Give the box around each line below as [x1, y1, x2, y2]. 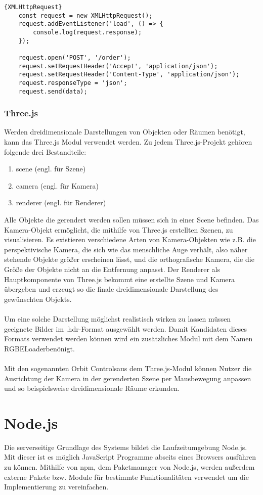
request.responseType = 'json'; [18, 79, 127, 86]
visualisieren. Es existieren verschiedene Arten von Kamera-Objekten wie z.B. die [4, 234, 256, 245]
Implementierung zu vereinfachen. [4, 481, 109, 492]
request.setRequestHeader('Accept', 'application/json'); [18, 62, 218, 70]
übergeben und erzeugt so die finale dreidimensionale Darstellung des [4, 284, 218, 294]
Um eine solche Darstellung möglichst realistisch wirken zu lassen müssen [4, 313, 231, 324]
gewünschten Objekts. [4, 293, 72, 304]
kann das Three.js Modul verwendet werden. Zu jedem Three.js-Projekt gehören [4, 137, 252, 147]
